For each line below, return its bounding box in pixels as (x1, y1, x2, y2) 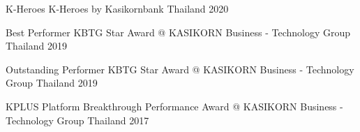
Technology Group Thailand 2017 (6, 112, 149, 127)
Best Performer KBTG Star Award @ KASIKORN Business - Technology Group (6, 24, 351, 39)
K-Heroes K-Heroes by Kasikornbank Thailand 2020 (6, 1, 229, 15)
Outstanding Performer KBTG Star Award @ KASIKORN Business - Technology (6, 61, 354, 76)
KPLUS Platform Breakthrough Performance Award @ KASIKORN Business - (6, 98, 343, 113)
